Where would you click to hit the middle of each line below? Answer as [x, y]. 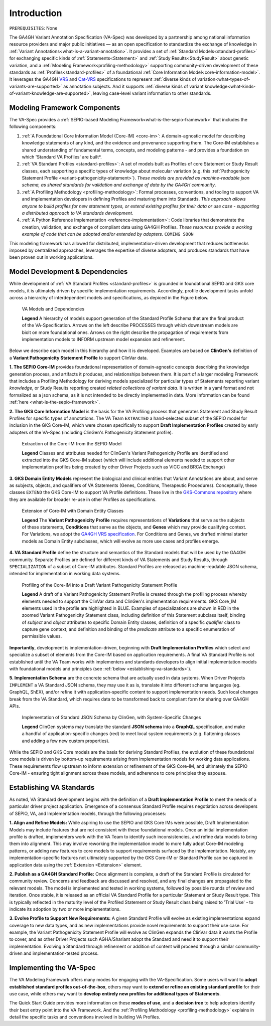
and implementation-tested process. [61, 953]
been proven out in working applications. [51, 257]
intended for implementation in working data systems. [65, 574]
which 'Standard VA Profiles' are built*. [62, 157]
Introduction [36, 13]
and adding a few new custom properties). [66, 741]
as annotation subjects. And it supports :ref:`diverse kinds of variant [133, 86]
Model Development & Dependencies [69, 272]
